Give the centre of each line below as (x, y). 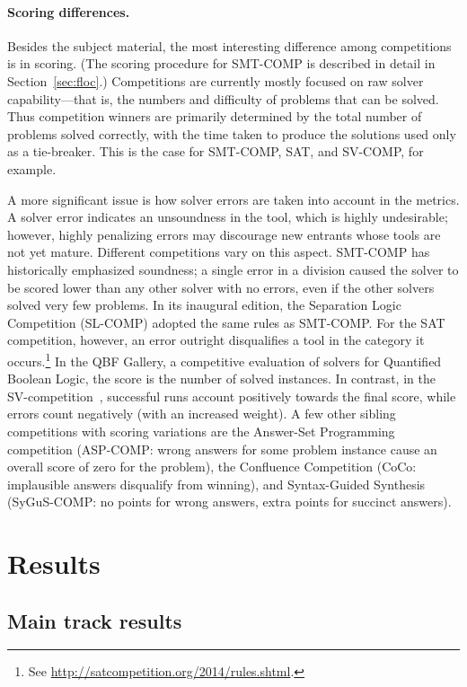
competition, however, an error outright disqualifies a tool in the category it (216, 340)
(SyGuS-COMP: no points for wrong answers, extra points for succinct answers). (229, 502)
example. (32, 168)
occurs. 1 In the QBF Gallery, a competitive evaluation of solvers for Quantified (225, 359)
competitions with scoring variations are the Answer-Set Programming (201, 431)
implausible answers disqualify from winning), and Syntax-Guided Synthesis (216, 484)
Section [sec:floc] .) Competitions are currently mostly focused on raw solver (216, 80)
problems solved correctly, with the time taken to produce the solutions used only (232, 133)
